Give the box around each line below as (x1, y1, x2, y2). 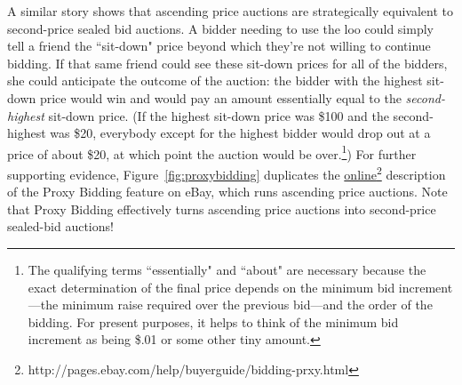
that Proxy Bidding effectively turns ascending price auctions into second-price (7, 199, 436, 218)
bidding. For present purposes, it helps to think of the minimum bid (28, 312, 399, 331)
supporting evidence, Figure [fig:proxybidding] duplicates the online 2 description (7, 163, 446, 183)
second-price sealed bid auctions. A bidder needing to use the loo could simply (7, 19, 434, 37)
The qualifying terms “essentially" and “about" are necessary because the (28, 261, 426, 279)
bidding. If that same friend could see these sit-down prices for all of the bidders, (7, 53, 448, 72)
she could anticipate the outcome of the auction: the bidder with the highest (7, 71, 423, 90)
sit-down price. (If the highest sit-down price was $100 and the (48, 106, 389, 124)
